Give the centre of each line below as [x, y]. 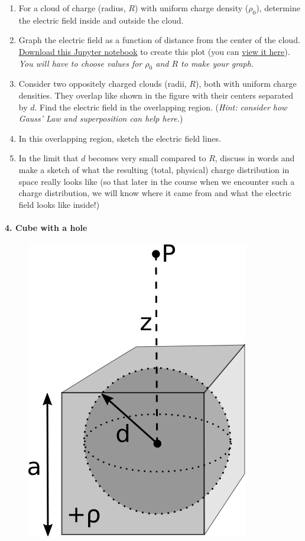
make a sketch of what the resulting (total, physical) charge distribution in [154, 169]
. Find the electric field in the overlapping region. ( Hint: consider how [161, 107]
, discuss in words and [255, 158]
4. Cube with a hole [46, 227]
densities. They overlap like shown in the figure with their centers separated [156, 95]
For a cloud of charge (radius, [72, 8]
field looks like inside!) [59, 204]
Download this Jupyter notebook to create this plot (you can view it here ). [154, 51]
